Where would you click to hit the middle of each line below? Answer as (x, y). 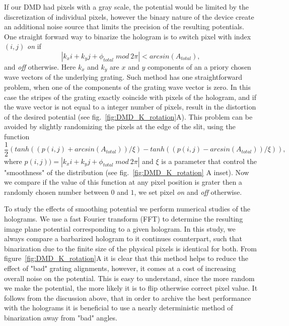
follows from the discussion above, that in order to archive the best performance (128, 297)
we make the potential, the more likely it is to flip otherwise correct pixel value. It (131, 288)
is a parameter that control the (209, 161)
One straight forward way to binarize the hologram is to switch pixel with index (128, 36)
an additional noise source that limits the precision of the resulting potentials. (124, 26)
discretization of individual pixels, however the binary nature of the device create (129, 16)
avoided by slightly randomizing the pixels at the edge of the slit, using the (120, 126)
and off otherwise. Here (40, 66)
